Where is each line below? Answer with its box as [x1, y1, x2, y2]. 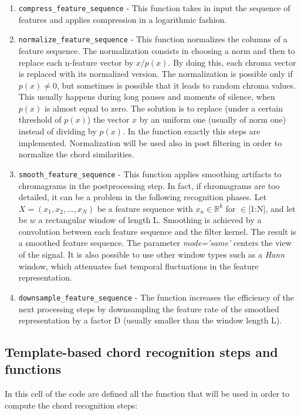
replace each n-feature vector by [18, 56, 134, 68]
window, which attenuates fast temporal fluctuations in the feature [18, 259, 259, 272]
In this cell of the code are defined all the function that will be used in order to [5, 387, 290, 400]
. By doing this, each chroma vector [168, 56, 296, 68]
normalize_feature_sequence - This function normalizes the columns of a [18, 33, 288, 45]
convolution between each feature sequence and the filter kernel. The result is [18, 225, 296, 237]
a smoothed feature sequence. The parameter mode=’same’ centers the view [18, 237, 292, 249]
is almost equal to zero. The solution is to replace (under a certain [44, 102, 283, 114]
